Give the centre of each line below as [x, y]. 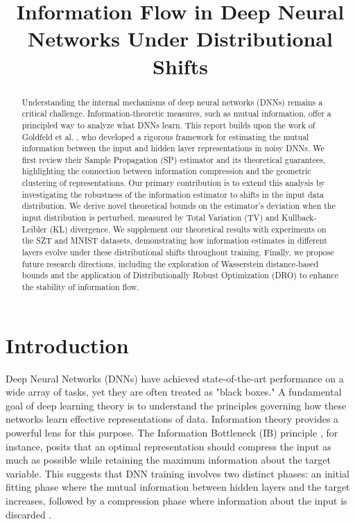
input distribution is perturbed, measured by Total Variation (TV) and [150, 218]
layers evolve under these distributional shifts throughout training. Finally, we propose [178, 252]
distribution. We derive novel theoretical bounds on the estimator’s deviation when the [179, 206]
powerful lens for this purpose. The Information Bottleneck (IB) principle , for [172, 433]
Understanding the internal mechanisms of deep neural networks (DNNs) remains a [172, 102]
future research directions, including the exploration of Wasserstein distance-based [170, 263]
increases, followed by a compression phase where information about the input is [176, 500]
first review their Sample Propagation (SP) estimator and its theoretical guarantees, [174, 159]
